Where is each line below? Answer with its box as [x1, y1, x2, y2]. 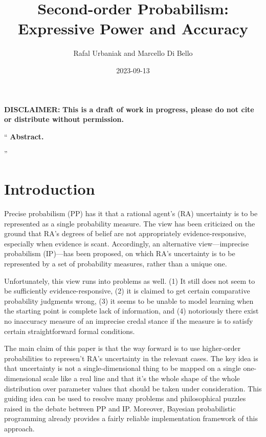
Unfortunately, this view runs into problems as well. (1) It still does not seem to [4, 275, 255, 286]
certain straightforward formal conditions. [4, 325, 135, 336]
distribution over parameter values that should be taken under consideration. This [4, 383, 262, 393]
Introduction [4, 178, 95, 199]
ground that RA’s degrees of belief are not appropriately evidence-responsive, [4, 228, 247, 239]
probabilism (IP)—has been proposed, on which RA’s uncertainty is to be [4, 248, 235, 259]
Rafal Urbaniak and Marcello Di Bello [73, 48, 193, 58]
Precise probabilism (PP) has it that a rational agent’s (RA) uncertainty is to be [4, 208, 258, 218]
